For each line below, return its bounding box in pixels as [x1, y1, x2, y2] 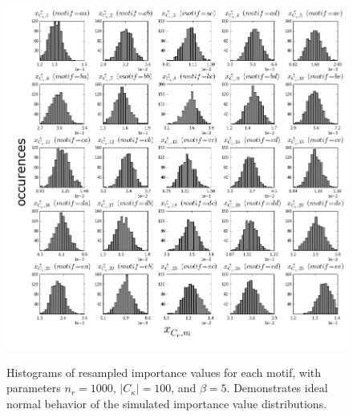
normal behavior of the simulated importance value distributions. [6, 395, 327, 412]
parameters [6, 379, 61, 396]
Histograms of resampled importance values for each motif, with [6, 363, 322, 380]
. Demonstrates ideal [226, 379, 328, 396]
